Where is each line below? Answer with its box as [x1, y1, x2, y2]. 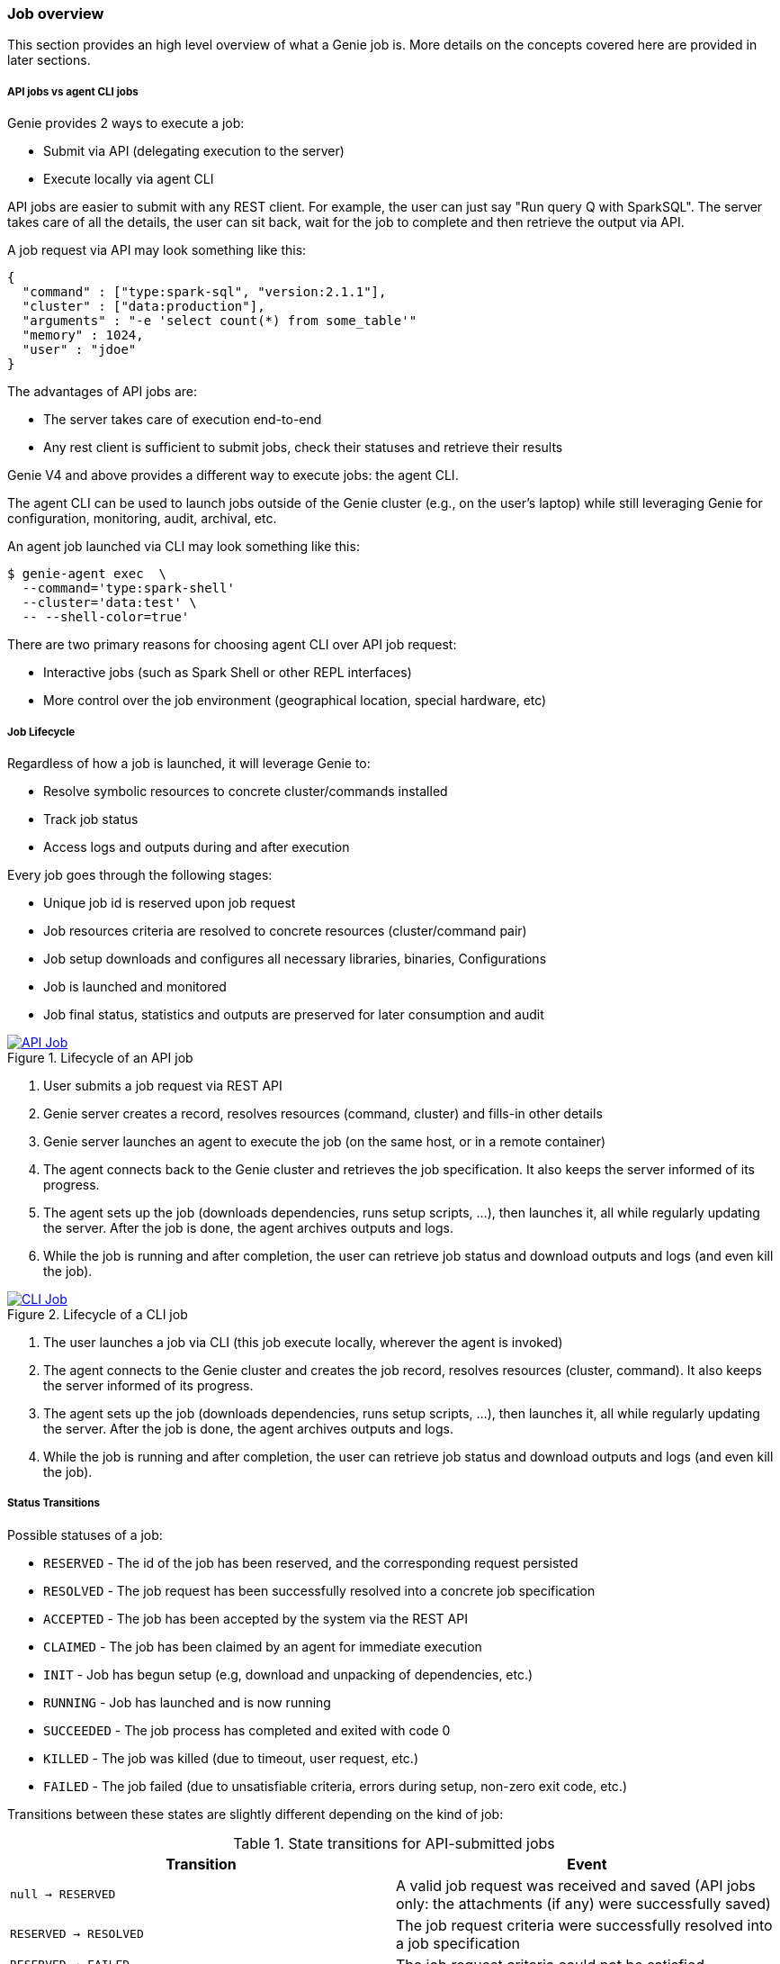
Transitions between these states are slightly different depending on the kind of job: [7, 1806, 504, 1822]
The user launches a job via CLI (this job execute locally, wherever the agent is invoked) [43, 1334, 563, 1350]
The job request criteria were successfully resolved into [396, 1915, 773, 1934]
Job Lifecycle [7, 725, 76, 738]
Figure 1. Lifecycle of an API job [7, 1049, 193, 1065]
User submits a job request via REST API [43, 1077, 282, 1093]
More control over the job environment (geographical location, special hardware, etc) [43, 692, 547, 709]
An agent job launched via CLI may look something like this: [7, 539, 360, 555]
